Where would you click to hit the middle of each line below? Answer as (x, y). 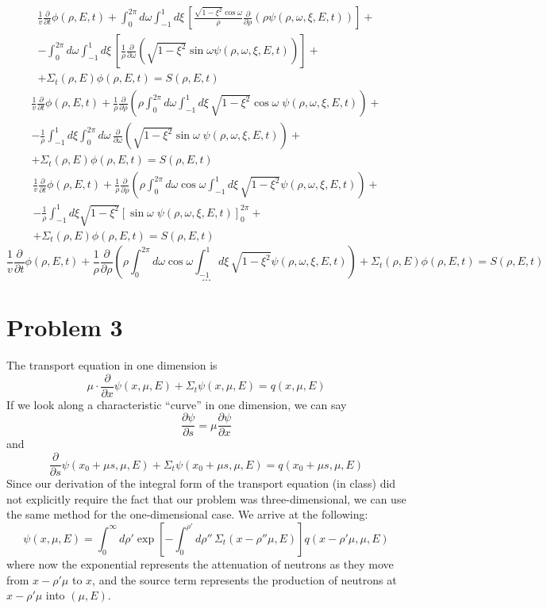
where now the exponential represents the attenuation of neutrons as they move (200, 563)
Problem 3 (65, 327)
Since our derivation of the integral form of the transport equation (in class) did (201, 483)
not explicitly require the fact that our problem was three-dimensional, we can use (206, 498)
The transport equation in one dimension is (112, 365)
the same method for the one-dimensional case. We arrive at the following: (187, 514)
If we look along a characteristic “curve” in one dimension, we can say (177, 404)
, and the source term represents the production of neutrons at (245, 579)
